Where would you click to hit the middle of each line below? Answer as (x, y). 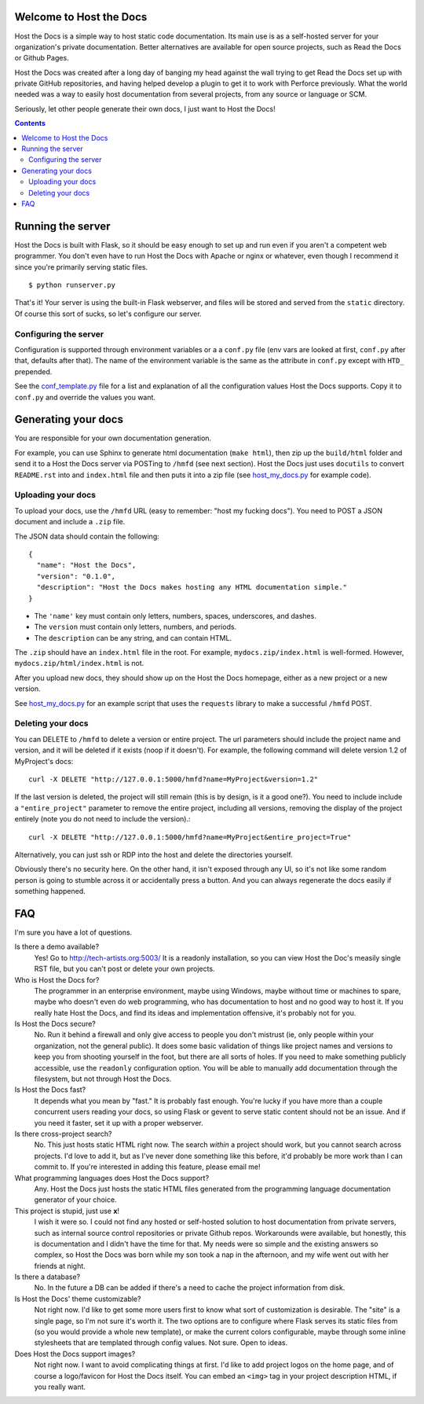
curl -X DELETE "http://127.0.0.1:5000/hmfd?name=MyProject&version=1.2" (174, 779)
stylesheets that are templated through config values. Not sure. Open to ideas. (161, 1343)
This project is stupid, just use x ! (67, 1211)
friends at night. (60, 1266)
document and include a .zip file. (70, 522)
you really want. (60, 1387)
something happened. (50, 891)
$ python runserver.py (72, 285)
